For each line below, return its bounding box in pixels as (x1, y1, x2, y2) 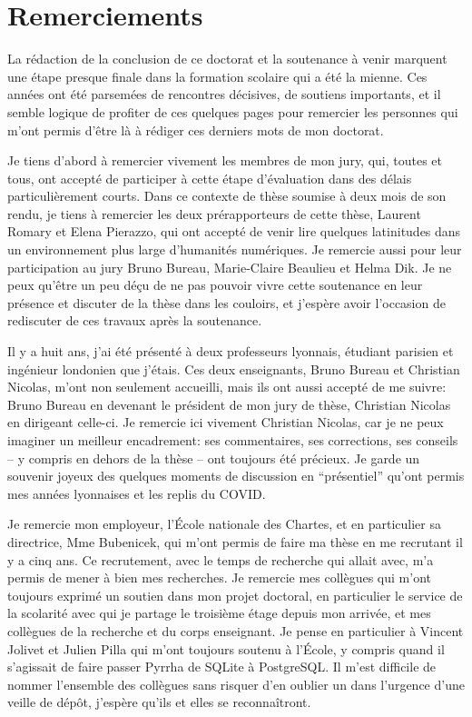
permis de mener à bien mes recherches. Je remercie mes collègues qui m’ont (7, 568, 431, 587)
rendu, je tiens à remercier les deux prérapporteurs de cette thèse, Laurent (7, 204, 421, 223)
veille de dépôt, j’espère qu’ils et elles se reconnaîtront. (7, 692, 311, 712)
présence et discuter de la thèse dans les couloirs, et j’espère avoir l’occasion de (7, 293, 446, 312)
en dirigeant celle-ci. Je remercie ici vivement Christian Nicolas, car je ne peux (7, 413, 444, 432)
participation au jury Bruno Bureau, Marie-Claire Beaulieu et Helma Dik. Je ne (7, 257, 452, 276)
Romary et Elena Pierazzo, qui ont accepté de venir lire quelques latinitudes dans (7, 222, 461, 241)
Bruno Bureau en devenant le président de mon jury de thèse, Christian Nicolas (7, 394, 451, 413)
